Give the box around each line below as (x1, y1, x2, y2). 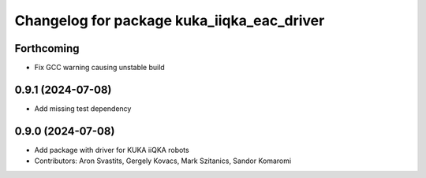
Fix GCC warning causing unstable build (34, 63, 165, 72)
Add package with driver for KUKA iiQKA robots (34, 145, 189, 154)
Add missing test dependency (34, 103, 132, 113)
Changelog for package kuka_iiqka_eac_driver (14, 12, 325, 29)
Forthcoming (14, 42, 80, 55)
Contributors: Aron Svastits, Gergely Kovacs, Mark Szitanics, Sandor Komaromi (34, 156, 292, 165)
